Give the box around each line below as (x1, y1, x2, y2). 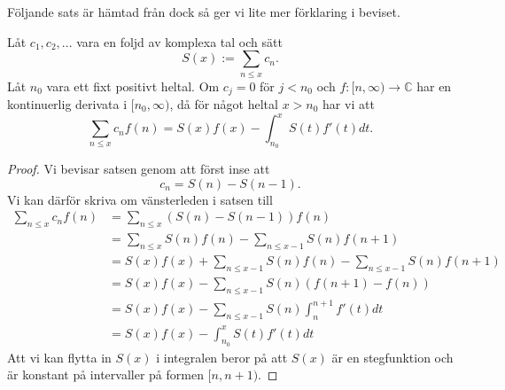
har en (416, 76, 452, 95)
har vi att (322, 94, 375, 113)
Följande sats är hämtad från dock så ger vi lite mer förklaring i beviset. (7, 3, 400, 20)
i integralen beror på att (156, 347, 288, 366)
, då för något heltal (169, 94, 278, 113)
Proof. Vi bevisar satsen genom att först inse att (7, 160, 270, 178)
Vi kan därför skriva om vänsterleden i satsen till (7, 190, 273, 208)
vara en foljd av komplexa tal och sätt (76, 32, 283, 51)
